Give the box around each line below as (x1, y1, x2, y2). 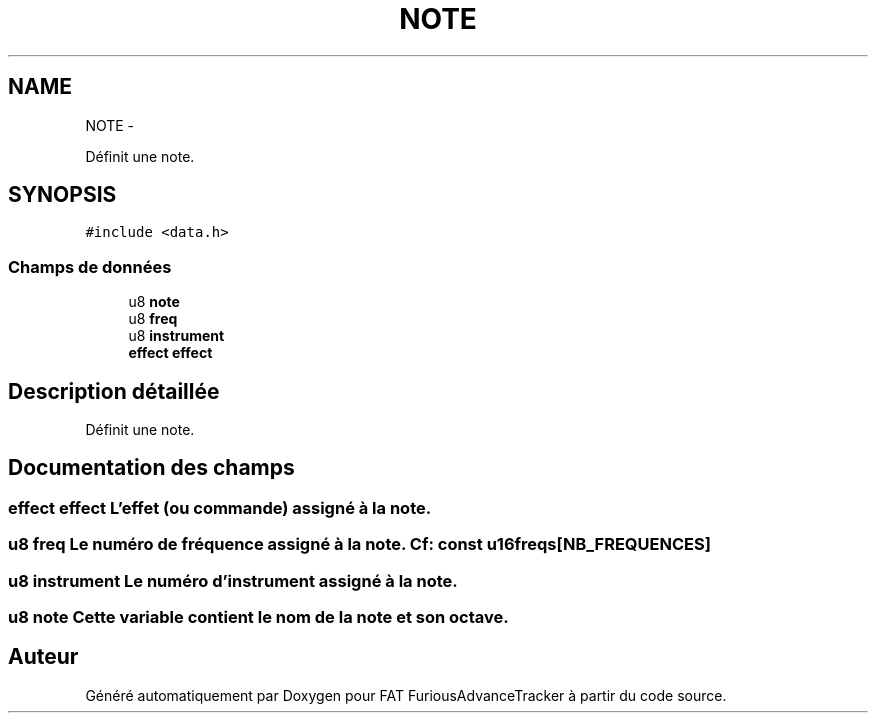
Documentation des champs (8, 455, 295, 481)
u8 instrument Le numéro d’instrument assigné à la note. (8, 570, 458, 591)
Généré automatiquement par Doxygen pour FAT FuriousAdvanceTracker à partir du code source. (85, 686, 727, 704)
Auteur (8, 644, 79, 670)
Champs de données (8, 256, 172, 277)
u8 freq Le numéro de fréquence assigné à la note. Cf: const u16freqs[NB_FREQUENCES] (8, 534, 711, 555)
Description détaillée (8, 378, 220, 404)
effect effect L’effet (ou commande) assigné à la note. (8, 497, 432, 518)
